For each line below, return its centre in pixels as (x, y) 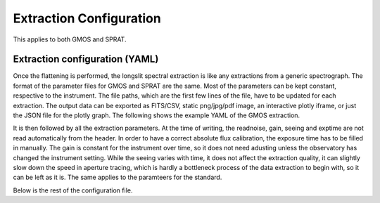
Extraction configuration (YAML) (86, 59)
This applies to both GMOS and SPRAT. (70, 39)
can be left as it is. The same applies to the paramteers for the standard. (118, 177)
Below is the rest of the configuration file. (73, 190)
